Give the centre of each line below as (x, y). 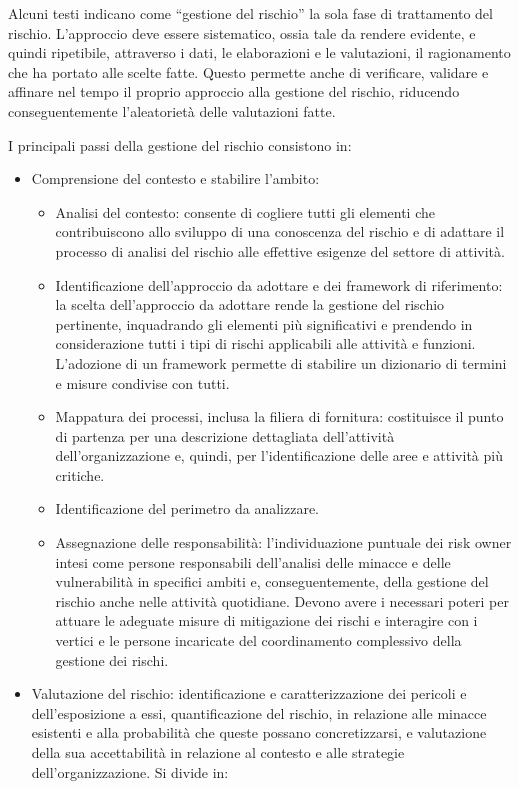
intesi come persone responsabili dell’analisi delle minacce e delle (253, 561)
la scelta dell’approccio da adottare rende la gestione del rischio (250, 304)
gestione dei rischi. (112, 659)
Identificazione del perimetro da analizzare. (187, 508)
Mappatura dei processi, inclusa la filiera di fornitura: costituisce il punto (279, 416)
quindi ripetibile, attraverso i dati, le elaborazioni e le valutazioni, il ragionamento (259, 52)
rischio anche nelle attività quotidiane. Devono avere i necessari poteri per (282, 600)
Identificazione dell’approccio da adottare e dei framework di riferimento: (279, 284)
